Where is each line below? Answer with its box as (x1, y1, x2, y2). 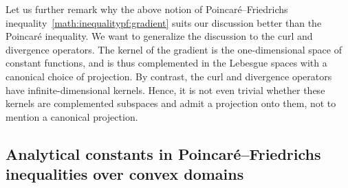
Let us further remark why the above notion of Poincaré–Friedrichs (6, 2, 288, 16)
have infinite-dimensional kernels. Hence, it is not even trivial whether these (6, 82, 325, 97)
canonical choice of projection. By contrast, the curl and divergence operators (6, 69, 332, 83)
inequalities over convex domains (6, 163, 244, 185)
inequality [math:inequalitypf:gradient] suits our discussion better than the (6, 15, 322, 30)
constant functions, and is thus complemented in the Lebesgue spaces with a (6, 56, 327, 70)
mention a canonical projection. (6, 109, 138, 124)
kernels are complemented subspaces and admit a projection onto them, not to (6, 96, 336, 110)
